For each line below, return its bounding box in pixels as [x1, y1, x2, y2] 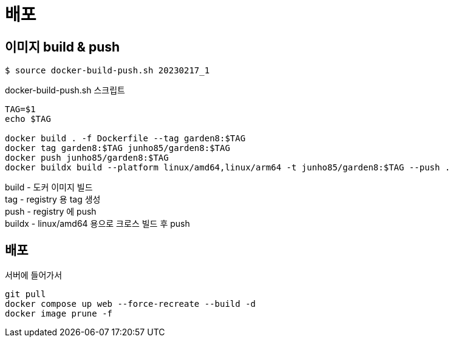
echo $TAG [5, 114, 51, 124]
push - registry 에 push [5, 206, 97, 217]
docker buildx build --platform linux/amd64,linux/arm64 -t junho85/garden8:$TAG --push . [5, 163, 451, 173]
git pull [5, 289, 46, 300]
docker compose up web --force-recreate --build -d [5, 299, 256, 309]
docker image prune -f [5, 309, 113, 319]
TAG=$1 [5, 104, 36, 115]
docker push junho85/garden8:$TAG [5, 153, 169, 163]
